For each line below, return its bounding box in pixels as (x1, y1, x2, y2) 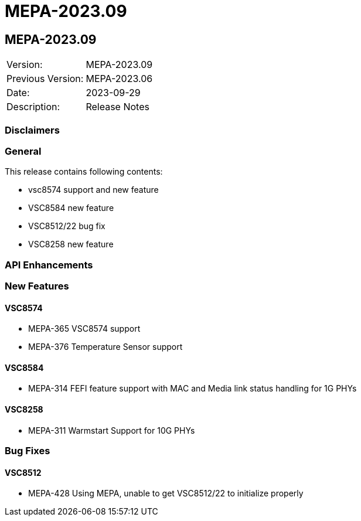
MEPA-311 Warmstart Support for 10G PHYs (28, 425, 195, 435)
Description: (6, 101, 60, 113)
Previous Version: (6, 73, 84, 85)
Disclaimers (5, 124, 60, 136)
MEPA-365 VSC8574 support (28, 324, 141, 334)
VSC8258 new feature (28, 239, 114, 250)
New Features (5, 280, 69, 292)
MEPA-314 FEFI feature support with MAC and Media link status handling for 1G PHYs (28, 383, 357, 394)
